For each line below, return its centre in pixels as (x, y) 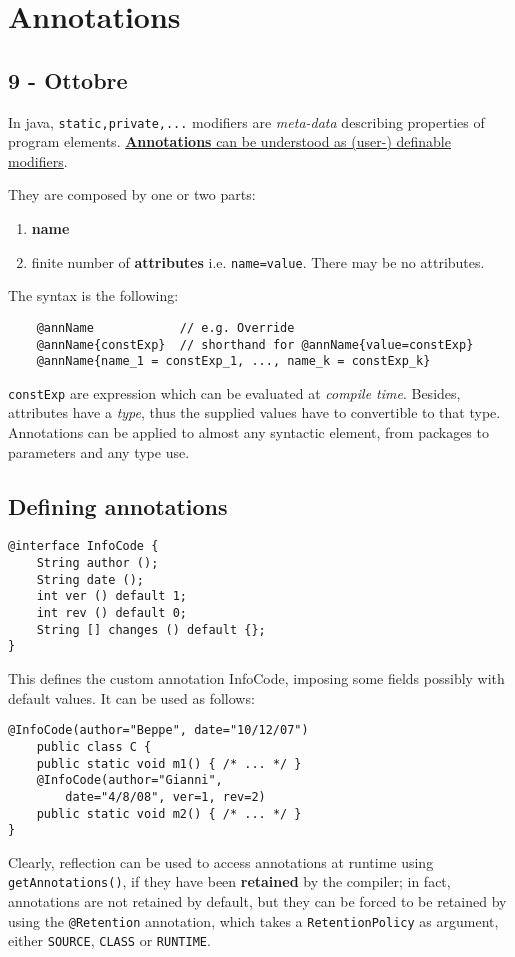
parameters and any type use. (99, 451)
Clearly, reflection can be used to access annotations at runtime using (221, 861)
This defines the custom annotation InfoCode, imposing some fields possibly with (256, 678)
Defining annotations (118, 505)
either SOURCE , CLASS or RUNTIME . (109, 940)
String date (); (90, 579)
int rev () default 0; (111, 613)
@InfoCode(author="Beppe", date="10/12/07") (158, 730)
